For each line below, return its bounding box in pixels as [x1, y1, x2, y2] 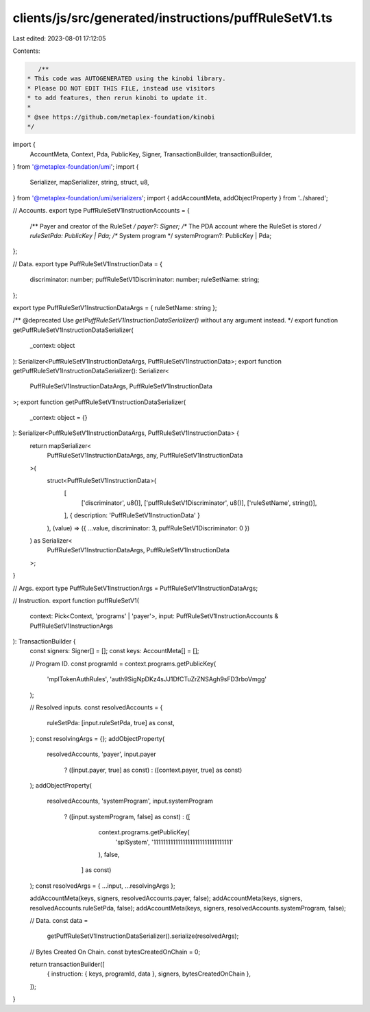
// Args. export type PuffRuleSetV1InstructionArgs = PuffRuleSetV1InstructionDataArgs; [12, 584, 258, 592]
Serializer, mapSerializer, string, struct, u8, [29, 178, 150, 187]
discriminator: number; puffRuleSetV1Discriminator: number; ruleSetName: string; [29, 275, 260, 284]
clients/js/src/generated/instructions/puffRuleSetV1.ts [12, 10, 332, 25]
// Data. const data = [29, 916, 88, 924]
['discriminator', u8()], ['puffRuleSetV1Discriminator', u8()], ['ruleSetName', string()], [81, 498, 317, 507]
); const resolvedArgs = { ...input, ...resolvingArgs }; [29, 882, 175, 890]
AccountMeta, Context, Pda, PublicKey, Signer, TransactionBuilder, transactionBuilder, [29, 150, 273, 158]
